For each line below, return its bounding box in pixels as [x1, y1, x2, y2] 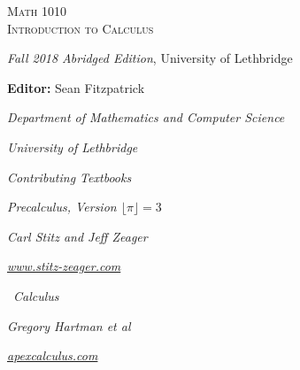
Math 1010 [7, 2, 66, 19]
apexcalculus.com [7, 346, 98, 365]
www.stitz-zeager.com [7, 257, 121, 275]
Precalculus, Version [7, 197, 117, 216]
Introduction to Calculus [7, 19, 154, 37]
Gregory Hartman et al [7, 316, 131, 335]
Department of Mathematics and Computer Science [7, 108, 285, 127]
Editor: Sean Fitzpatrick [7, 78, 145, 96]
